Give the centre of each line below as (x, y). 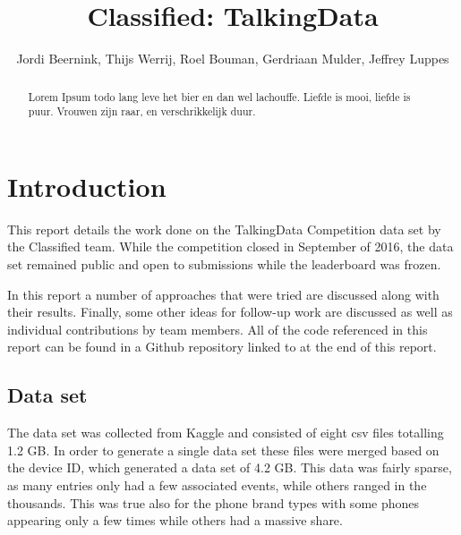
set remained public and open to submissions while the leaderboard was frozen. (224, 263)
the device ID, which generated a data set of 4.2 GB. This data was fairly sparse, (230, 467)
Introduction (87, 186)
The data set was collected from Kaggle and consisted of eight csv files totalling (226, 433)
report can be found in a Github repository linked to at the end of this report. (222, 347)
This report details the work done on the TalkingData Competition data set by (224, 229)
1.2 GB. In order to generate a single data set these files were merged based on (223, 450)
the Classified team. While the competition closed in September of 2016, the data (230, 246)
